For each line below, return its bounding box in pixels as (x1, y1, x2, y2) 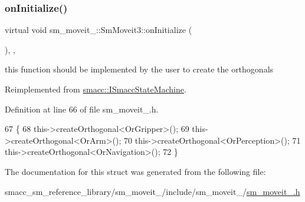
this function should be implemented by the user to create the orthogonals (5, 63, 274, 75)
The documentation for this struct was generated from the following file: (5, 165, 266, 177)
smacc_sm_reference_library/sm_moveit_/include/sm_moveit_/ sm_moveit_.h (5, 185, 300, 197)
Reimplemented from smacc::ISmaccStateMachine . (5, 83, 186, 95)
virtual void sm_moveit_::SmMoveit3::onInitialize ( (5, 24, 192, 36)
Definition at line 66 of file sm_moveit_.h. (5, 102, 159, 115)
